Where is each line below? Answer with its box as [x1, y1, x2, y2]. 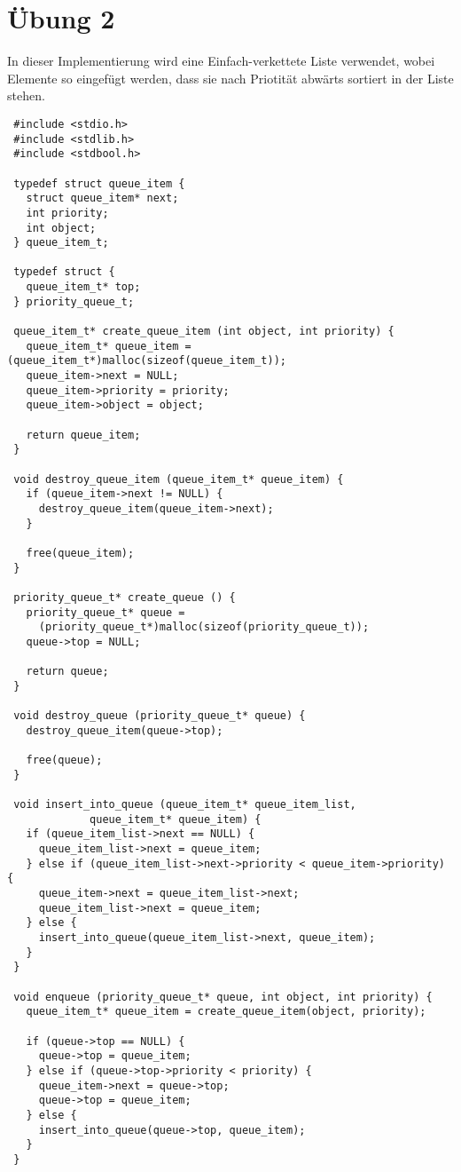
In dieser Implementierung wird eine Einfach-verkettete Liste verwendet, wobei [7, 51, 435, 70]
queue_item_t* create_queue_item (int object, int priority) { [13, 325, 395, 338]
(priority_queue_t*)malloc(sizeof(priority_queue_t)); [38, 621, 370, 634]
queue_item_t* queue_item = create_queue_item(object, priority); [26, 1005, 426, 1018]
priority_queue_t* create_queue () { [13, 590, 236, 604]
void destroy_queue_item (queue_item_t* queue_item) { [13, 472, 344, 486]
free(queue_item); [26, 546, 135, 559]
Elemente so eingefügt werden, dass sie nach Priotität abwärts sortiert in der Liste [7, 68, 454, 87]
